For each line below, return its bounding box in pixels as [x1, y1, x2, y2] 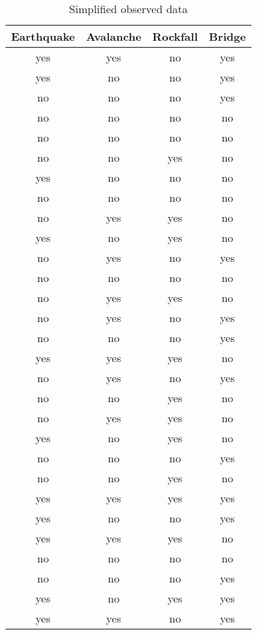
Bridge [209, 28, 246, 44]
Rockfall [152, 28, 198, 44]
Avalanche [86, 28, 142, 44]
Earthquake [11, 28, 75, 44]
